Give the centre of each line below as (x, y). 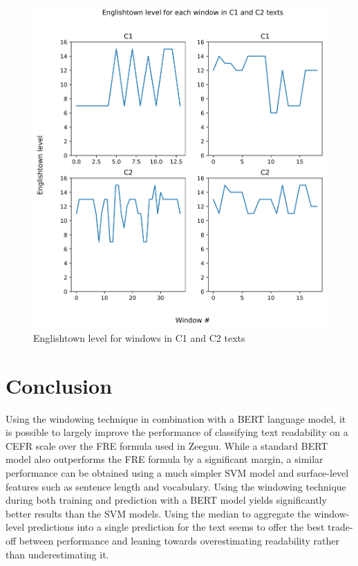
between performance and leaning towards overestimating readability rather (179, 540)
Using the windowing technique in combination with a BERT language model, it (176, 418)
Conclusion (59, 385)
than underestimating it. (57, 554)
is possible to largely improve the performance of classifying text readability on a (177, 432)
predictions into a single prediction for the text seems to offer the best (176, 527)
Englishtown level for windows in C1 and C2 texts (139, 337)
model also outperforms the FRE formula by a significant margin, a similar (164, 459)
